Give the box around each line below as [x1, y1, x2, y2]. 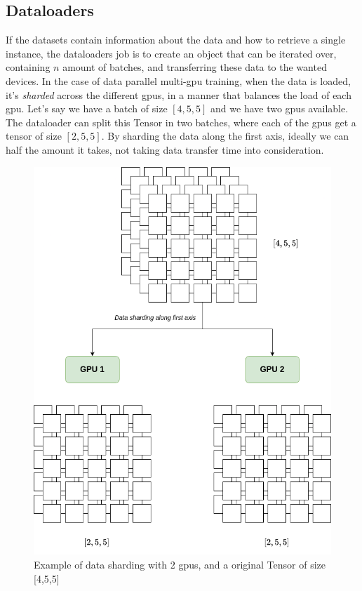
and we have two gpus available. [210, 101, 349, 116]
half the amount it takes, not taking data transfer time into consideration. [6, 142, 324, 157]
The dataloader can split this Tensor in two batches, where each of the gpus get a [6, 114, 356, 129]
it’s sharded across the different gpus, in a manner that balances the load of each [6, 87, 351, 102]
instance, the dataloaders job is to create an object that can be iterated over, [6, 46, 337, 60]
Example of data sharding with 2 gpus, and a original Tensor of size [34, 557, 326, 572]
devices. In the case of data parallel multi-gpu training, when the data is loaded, [6, 73, 351, 88]
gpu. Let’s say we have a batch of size [6, 101, 168, 116]
